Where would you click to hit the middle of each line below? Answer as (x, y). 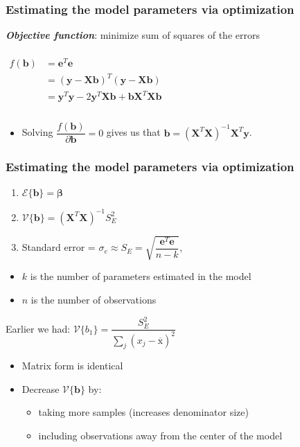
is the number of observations (94, 299)
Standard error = (59, 247)
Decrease (41, 388)
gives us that (133, 132)
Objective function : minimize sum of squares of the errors (133, 35)
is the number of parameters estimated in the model (141, 276)
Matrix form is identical (72, 366)
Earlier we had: (38, 328)
